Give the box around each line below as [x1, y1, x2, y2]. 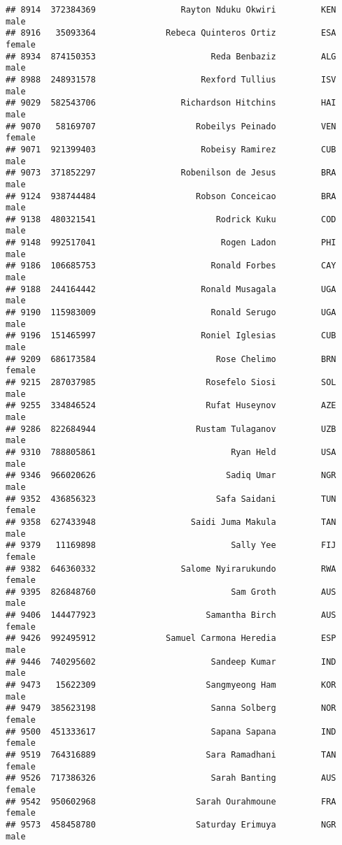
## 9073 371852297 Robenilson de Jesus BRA [6, 168, 336, 178]
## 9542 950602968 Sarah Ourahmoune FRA [6, 796, 336, 807]
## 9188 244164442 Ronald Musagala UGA [6, 284, 336, 294]
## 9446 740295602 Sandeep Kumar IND [6, 656, 336, 667]
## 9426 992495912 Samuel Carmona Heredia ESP [6, 633, 336, 644]
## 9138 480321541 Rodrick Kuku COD [6, 214, 336, 224]
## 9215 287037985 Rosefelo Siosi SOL [6, 377, 336, 387]
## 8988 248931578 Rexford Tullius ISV [6, 74, 336, 85]
